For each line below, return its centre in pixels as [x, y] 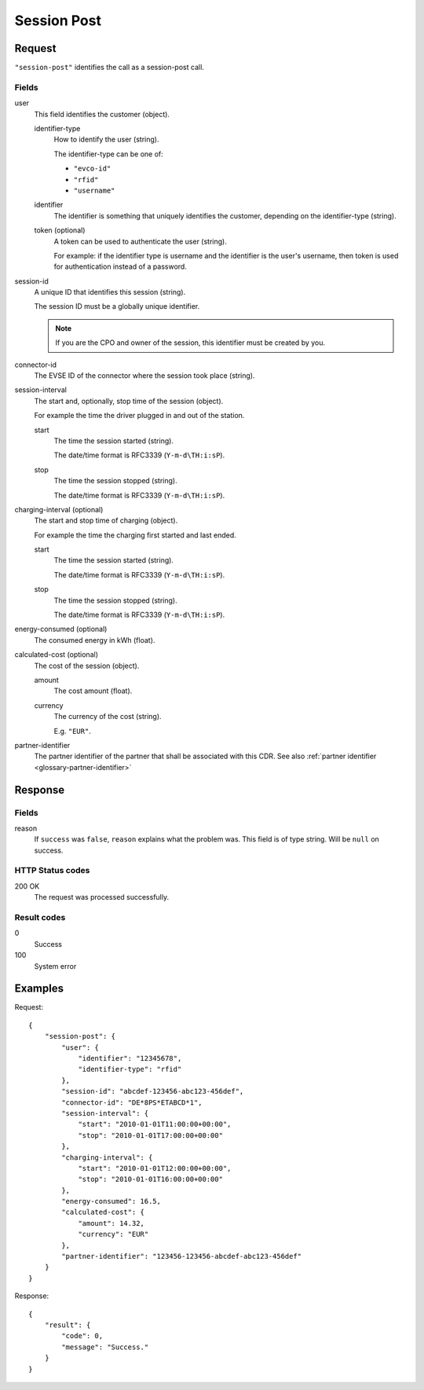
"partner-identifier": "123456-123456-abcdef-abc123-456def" [182, 1256]
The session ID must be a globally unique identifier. [117, 306]
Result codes [40, 917]
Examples [39, 989]
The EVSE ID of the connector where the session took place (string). [144, 376]
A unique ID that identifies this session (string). [110, 292]
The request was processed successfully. [101, 897]
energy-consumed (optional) [61, 629]
